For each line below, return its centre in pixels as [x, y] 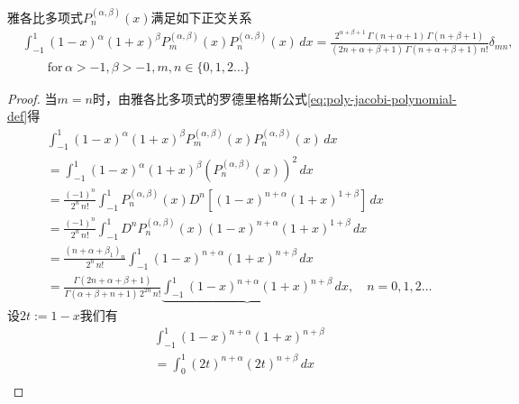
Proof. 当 [32, 98]
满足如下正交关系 [201, 17]
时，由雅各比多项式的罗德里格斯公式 [200, 98]
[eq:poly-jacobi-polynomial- [382, 98]
